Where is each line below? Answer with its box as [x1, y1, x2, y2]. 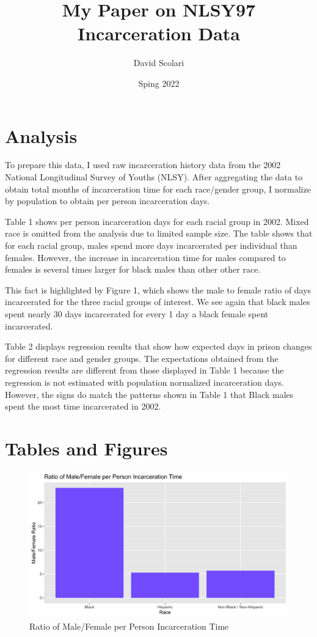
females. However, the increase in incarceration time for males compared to [5, 251, 286, 263]
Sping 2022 [138, 76, 180, 89]
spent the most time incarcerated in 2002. [5, 400, 161, 413]
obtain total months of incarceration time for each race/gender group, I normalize [5, 182, 311, 195]
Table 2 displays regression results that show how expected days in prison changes [5, 340, 312, 353]
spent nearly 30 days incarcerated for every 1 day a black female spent [5, 307, 269, 320]
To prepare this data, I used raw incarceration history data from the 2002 [5, 158, 281, 171]
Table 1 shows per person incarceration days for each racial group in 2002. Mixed [5, 215, 309, 227]
